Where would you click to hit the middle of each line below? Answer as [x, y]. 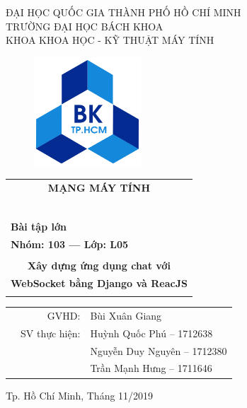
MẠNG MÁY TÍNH [99, 188]
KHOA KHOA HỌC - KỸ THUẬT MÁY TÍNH [110, 40]
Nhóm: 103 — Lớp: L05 [70, 244]
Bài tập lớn [39, 227]
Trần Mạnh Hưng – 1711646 [151, 368]
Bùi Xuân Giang [126, 315]
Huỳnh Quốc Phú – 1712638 [151, 333]
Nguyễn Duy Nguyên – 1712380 [159, 350]
